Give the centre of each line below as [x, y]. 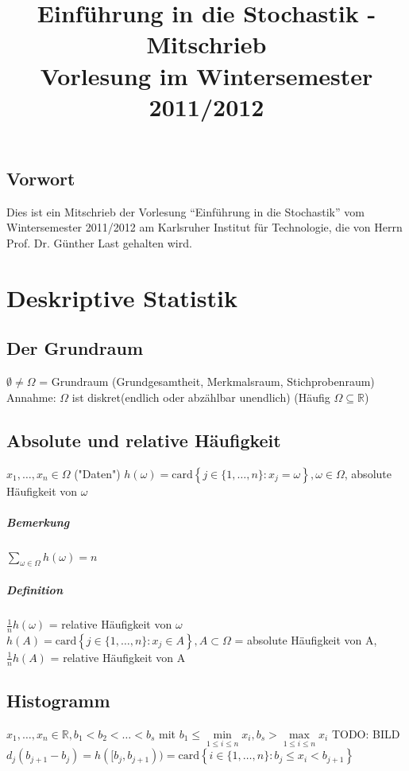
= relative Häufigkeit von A [118, 657]
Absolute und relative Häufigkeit [144, 440]
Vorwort [41, 178]
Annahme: [31, 397]
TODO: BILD [366, 733]
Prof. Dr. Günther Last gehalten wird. [99, 242]
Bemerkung [38, 522]
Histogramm [58, 701]
